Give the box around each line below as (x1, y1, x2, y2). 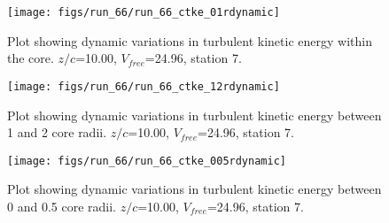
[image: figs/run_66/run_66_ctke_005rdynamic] (7, 154, 286, 167)
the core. (7, 49, 54, 67)
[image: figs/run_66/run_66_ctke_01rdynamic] (7, 6, 280, 19)
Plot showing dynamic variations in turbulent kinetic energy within (7, 31, 372, 50)
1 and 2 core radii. (7, 123, 107, 142)
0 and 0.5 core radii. (7, 196, 116, 215)
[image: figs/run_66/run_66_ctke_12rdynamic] (7, 80, 280, 93)
